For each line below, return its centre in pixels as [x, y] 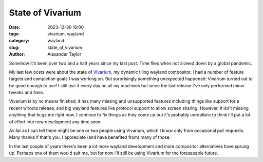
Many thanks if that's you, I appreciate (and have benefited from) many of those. [90, 137]
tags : [14, 33]
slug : [14, 47]
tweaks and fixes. [27, 93]
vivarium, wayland [66, 33]
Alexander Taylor [65, 54]
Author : [17, 54]
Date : [15, 27]
